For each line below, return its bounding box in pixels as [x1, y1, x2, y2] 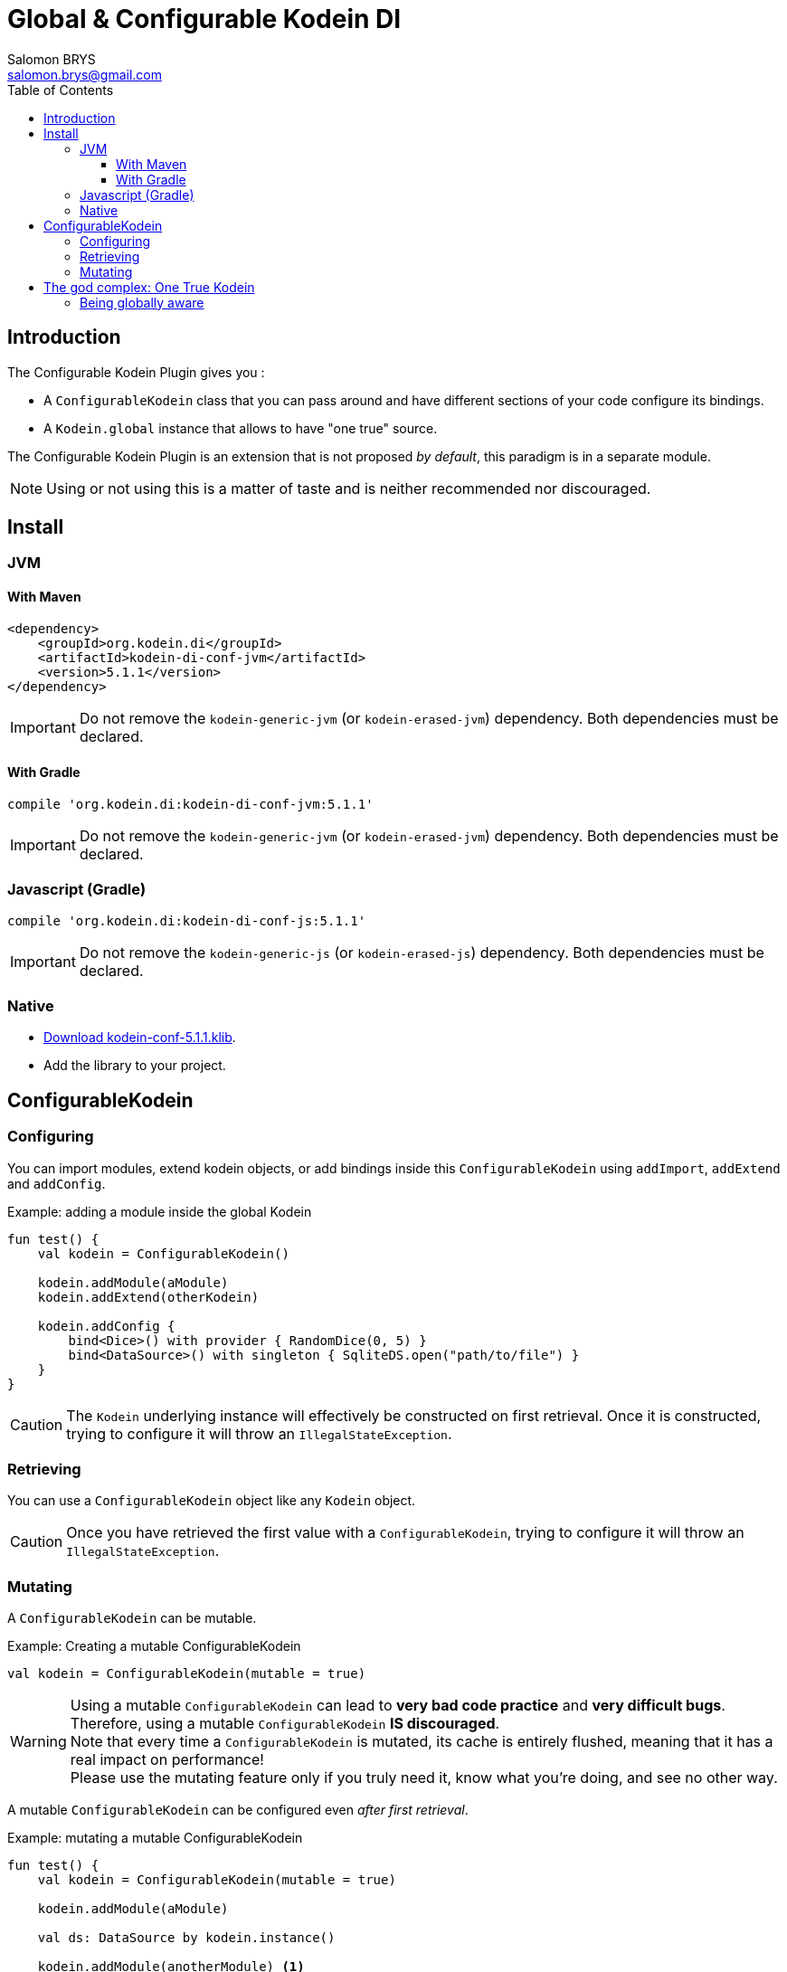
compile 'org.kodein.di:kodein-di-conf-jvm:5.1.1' [7, 796, 374, 811]
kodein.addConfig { [37, 1318, 175, 1333]
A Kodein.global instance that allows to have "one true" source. [43, 420, 438, 436]
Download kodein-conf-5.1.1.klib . [43, 1029, 236, 1046]
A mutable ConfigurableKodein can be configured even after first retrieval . [7, 1802, 469, 1818]
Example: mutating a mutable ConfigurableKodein [7, 1830, 303, 1846]
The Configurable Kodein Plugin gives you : [7, 364, 265, 380]
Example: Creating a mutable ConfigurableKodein [7, 1638, 301, 1654]
